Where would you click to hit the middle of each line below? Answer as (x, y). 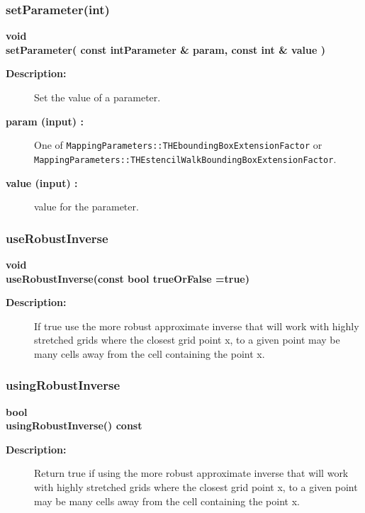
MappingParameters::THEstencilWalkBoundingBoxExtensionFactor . (185, 158)
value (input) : (42, 182)
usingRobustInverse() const (74, 425)
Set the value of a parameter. (97, 97)
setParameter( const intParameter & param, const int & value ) (165, 49)
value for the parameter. (86, 207)
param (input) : (45, 121)
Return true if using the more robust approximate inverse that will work (191, 473)
